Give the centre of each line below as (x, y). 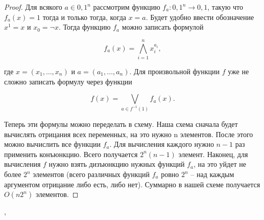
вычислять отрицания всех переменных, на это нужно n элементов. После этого (129, 134)
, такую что (225, 7)
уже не (238, 71)
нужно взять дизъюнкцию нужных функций (117, 164)
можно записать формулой (163, 27)
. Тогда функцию (85, 27)
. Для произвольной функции (175, 71)
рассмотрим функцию (127, 7)
